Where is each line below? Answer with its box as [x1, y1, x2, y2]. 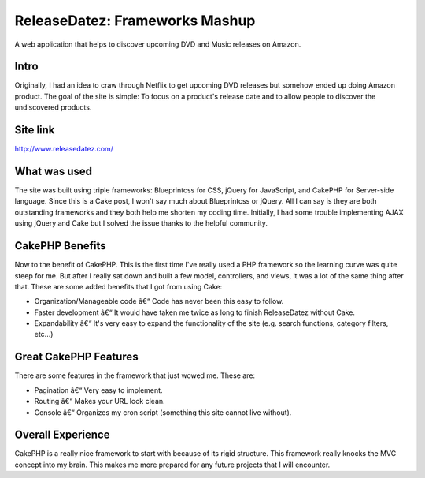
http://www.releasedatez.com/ [14, 144, 114, 154]
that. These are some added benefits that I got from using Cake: [14, 282, 223, 291]
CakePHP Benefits [14, 239, 106, 252]
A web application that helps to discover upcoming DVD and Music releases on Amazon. [14, 39, 301, 49]
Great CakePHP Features [14, 350, 139, 364]
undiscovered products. [14, 103, 92, 112]
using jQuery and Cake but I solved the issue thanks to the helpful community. [14, 218, 268, 228]
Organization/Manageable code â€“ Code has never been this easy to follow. [34, 297, 284, 306]
